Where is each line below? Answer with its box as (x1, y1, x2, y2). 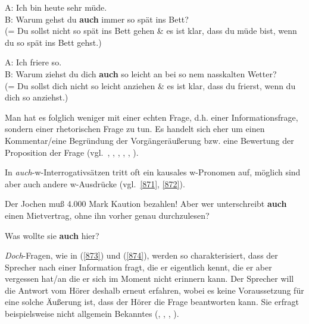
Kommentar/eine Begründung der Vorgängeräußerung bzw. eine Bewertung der (5, 134, 294, 146)
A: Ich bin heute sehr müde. (5, 1, 107, 13)
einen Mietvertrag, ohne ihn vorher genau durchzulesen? (5, 209, 210, 221)
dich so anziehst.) (5, 91, 68, 103)
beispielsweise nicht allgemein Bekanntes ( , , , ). (5, 307, 179, 320)
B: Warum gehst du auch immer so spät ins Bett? (5, 12, 189, 25)
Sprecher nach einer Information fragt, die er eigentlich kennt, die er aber (5, 260, 272, 273)
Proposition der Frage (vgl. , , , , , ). (5, 146, 139, 158)
